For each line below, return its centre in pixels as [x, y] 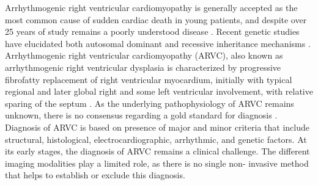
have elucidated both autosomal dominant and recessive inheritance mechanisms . [158, 43]
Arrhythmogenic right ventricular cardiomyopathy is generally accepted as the [151, 7]
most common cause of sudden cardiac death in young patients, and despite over [156, 19]
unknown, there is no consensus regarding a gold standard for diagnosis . [141, 115]
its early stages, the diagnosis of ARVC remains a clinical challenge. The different [157, 151]
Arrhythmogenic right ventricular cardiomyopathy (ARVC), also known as [144, 55]
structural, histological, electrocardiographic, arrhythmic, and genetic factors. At [156, 139]
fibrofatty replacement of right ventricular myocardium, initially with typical [149, 79]
